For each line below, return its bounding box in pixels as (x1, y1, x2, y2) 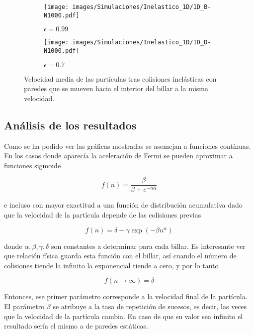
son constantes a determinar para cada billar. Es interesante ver (51, 240, 246, 251)
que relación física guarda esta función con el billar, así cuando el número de (4, 250, 237, 261)
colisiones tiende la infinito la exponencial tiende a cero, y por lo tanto (4, 260, 219, 270)
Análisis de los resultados (4, 117, 137, 132)
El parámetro (4, 301, 45, 312)
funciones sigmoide (4, 160, 61, 170)
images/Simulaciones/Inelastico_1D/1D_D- (72, 39, 211, 46)
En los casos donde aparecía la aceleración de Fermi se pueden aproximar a (4, 150, 233, 161)
